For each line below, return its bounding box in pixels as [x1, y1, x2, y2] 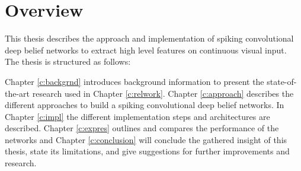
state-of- [267, 75, 297, 87]
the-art [5, 87, 30, 99]
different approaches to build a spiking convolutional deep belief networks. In [5, 99, 284, 111]
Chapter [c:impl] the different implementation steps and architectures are [5, 110, 270, 122]
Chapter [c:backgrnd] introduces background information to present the [5, 75, 264, 87]
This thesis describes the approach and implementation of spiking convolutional [5, 32, 294, 45]
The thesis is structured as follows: [5, 55, 131, 68]
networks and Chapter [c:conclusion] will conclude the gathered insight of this [5, 133, 287, 145]
